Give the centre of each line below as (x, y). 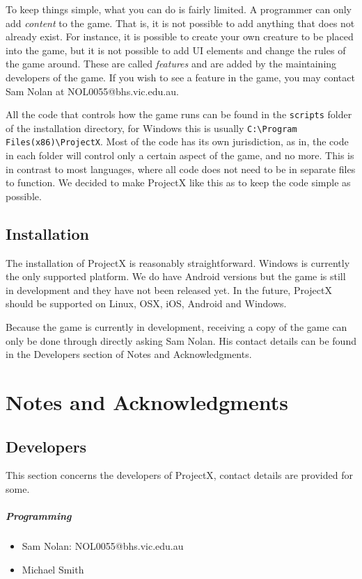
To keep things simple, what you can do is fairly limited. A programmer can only (179, 9)
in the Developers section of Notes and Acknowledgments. (129, 354)
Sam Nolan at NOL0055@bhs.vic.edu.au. (92, 91)
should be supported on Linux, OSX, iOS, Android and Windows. (146, 303)
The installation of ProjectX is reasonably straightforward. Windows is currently (178, 262)
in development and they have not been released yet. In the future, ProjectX (169, 289)
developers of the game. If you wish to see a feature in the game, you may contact (180, 77)
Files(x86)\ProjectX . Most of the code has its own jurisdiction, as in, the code (177, 141)
